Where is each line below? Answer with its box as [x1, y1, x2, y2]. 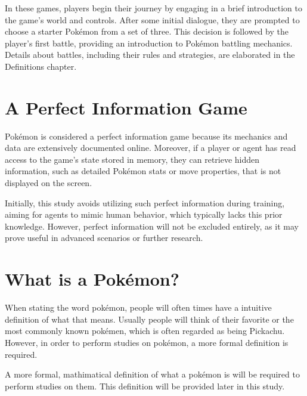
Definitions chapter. [5, 60, 77, 72]
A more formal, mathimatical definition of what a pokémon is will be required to [5, 368, 300, 380]
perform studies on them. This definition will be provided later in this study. [5, 379, 285, 392]
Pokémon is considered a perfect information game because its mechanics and [5, 129, 288, 142]
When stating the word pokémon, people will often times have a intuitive [5, 301, 272, 314]
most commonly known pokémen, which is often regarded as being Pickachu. [5, 324, 285, 337]
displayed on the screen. [5, 177, 92, 189]
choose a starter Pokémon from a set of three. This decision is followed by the [5, 25, 289, 38]
